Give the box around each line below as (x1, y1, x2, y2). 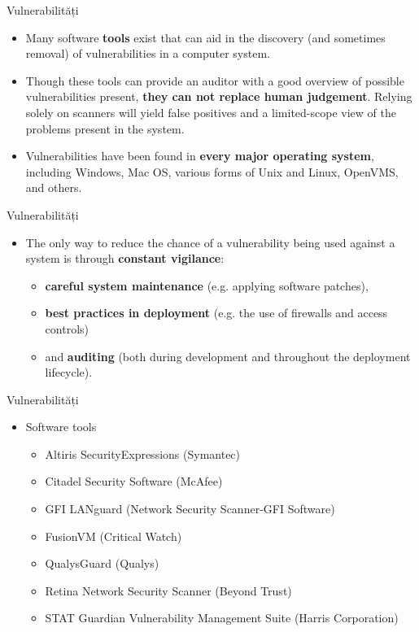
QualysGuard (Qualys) (45, 555, 159, 572)
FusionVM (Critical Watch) (45, 527, 182, 544)
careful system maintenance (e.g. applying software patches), (45, 277, 369, 294)
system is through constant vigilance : (25, 250, 225, 267)
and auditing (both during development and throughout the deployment (45, 347, 411, 364)
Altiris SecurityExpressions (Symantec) (45, 445, 241, 462)
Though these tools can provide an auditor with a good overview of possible (25, 72, 404, 89)
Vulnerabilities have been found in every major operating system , (25, 147, 374, 164)
